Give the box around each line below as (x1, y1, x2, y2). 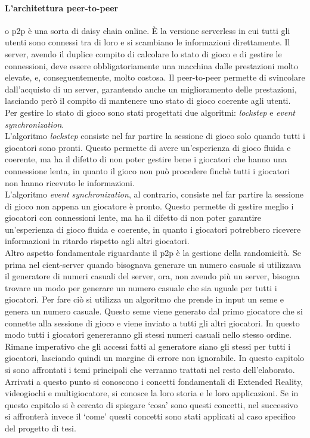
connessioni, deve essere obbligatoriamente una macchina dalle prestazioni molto (5, 59, 299, 72)
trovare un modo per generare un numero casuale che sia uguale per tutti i (5, 281, 277, 294)
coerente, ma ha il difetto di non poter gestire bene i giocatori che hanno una (5, 153, 287, 165)
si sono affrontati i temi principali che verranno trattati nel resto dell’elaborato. (5, 363, 295, 376)
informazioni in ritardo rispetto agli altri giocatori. (5, 235, 190, 247)
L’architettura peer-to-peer (5, 1, 119, 14)
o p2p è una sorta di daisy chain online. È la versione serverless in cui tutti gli (5, 24, 290, 36)
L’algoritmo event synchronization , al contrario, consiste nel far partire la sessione (5, 188, 303, 201)
